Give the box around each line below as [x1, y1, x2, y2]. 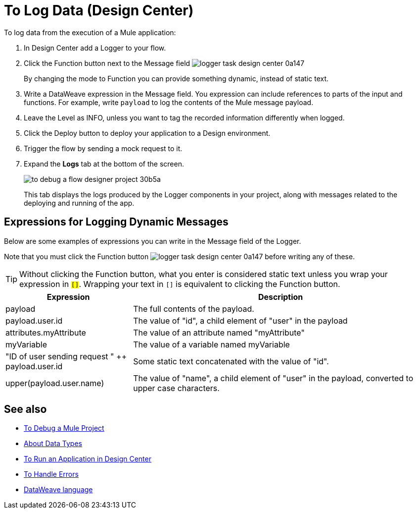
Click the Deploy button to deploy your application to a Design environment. [24, 128, 271, 137]
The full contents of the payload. [133, 303, 254, 314]
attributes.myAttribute [5, 327, 86, 338]
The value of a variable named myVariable [133, 339, 290, 349]
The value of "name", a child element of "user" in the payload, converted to [133, 373, 414, 383]
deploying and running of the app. [24, 198, 135, 207]
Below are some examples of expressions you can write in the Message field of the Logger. [4, 236, 301, 245]
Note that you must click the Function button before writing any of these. [4, 252, 355, 261]
